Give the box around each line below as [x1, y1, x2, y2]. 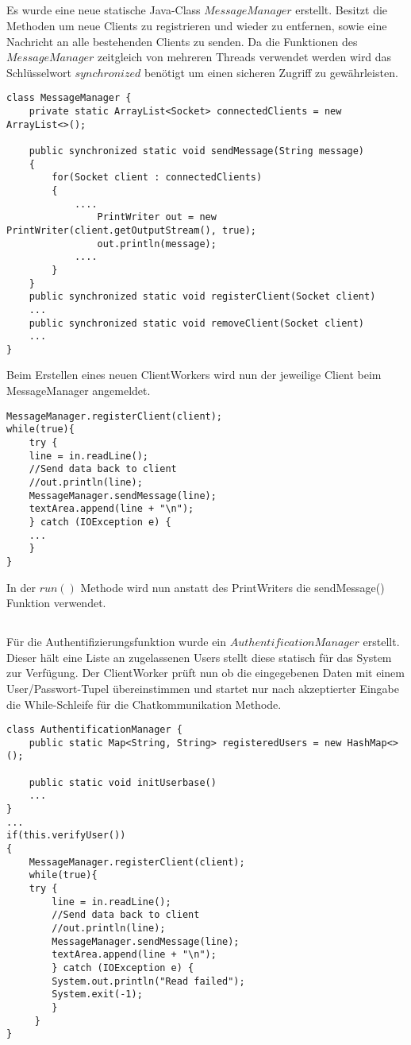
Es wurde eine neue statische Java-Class [6, 2, 201, 18]
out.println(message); [97, 238, 217, 250]
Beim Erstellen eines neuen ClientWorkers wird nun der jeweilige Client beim [6, 366, 382, 383]
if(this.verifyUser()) [6, 830, 126, 842]
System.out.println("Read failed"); [52, 975, 245, 987]
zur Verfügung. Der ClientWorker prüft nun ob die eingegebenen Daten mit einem [6, 664, 405, 681]
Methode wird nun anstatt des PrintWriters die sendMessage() [80, 579, 385, 595]
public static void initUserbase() [29, 776, 217, 788]
